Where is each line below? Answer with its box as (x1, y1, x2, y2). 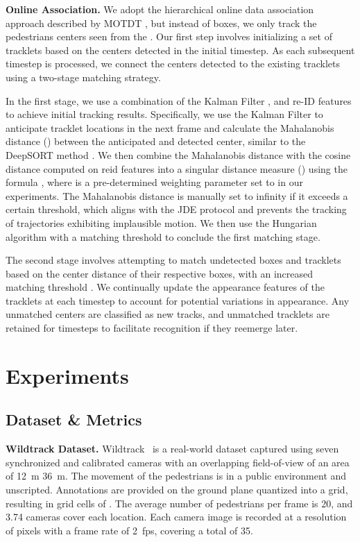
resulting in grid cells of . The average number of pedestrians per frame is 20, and (6, 496, 353, 510)
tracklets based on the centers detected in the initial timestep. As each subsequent (6, 42, 355, 57)
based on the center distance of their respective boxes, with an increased (6, 266, 314, 280)
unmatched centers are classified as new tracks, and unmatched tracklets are (6, 307, 329, 321)
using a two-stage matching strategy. (6, 69, 161, 84)
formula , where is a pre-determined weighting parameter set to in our (6, 175, 303, 189)
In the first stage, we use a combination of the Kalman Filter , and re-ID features (6, 93, 352, 108)
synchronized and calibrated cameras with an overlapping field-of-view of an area (6, 455, 350, 469)
